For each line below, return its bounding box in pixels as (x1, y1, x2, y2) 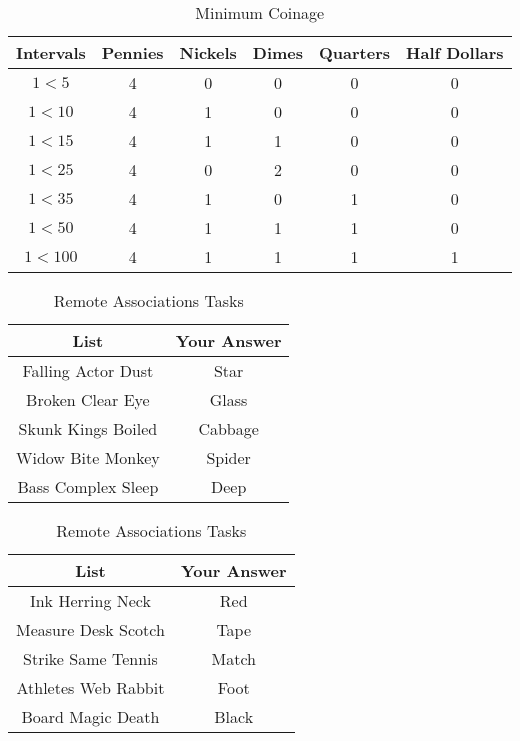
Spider (206, 446, 251, 469)
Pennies (101, 41, 164, 64)
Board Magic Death (21, 705, 160, 728)
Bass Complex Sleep (17, 475, 159, 498)
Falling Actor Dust (22, 359, 154, 382)
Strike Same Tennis (23, 647, 158, 670)
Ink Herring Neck (29, 589, 151, 612)
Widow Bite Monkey (16, 446, 160, 469)
